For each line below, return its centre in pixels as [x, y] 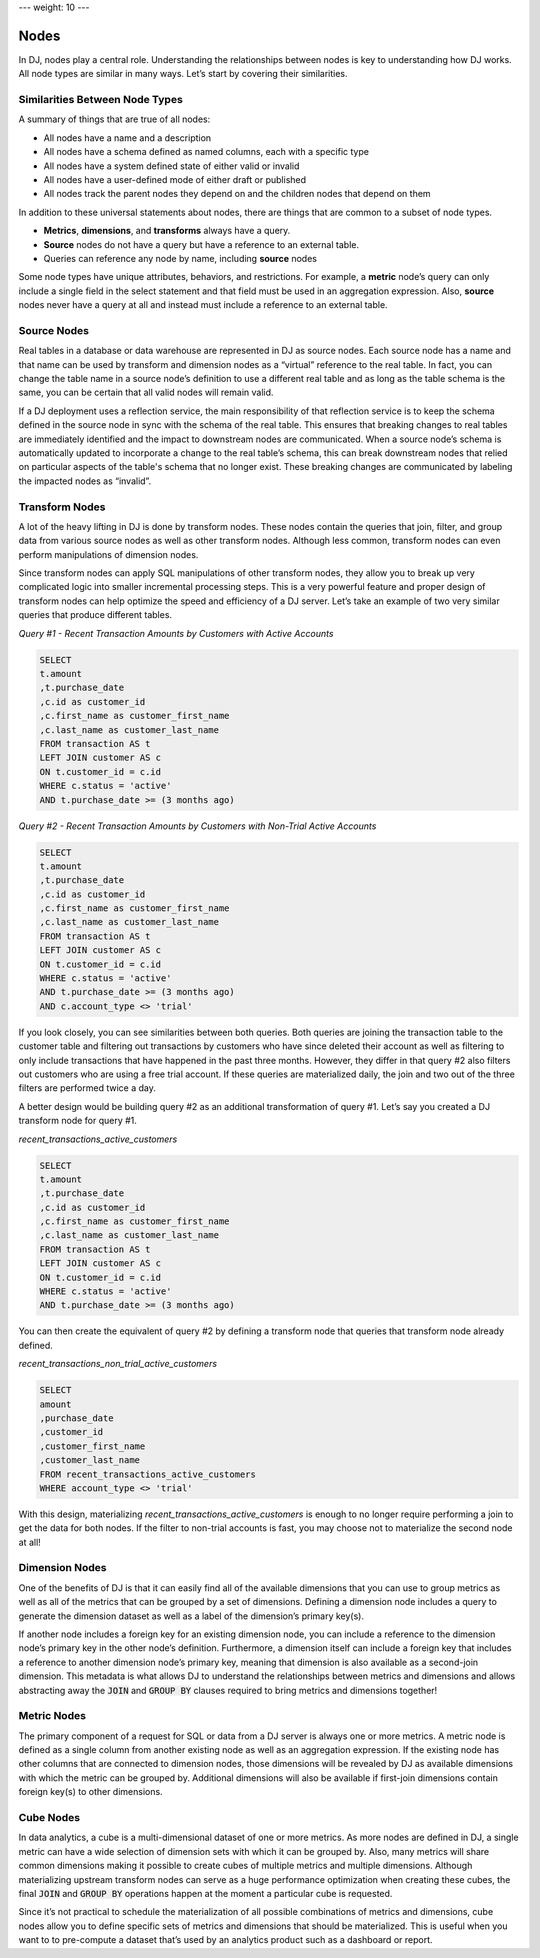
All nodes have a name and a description [127, 137]
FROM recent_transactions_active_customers [148, 1474]
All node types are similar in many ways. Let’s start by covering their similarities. [183, 74]
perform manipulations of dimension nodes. [108, 554]
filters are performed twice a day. [87, 1088]
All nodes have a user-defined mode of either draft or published [175, 179]
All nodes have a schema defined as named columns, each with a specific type [206, 152]
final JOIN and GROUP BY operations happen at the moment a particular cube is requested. [205, 1893]
